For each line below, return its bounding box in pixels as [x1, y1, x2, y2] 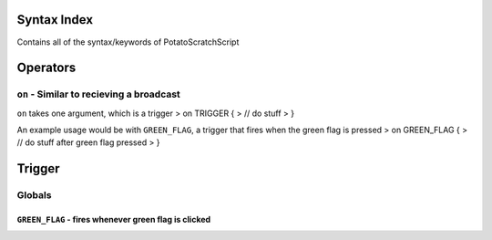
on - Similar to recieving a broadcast [16, 88, 181, 100]
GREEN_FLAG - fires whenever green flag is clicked [16, 214, 211, 225]
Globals [16, 189, 52, 202]
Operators [16, 60, 77, 76]
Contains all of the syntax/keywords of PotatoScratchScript [16, 37, 240, 47]
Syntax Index [16, 12, 94, 27]
